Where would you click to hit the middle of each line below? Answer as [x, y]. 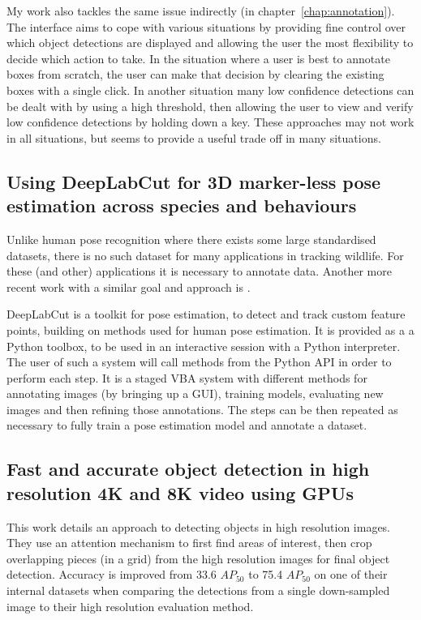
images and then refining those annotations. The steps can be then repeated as [202, 409]
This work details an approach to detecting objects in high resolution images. [199, 526]
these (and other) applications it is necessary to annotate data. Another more [199, 271]
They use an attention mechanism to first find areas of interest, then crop [189, 543]
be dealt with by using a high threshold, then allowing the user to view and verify [210, 106]
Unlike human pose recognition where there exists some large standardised [191, 239]
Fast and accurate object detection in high [188, 469]
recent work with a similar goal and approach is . [129, 286]
